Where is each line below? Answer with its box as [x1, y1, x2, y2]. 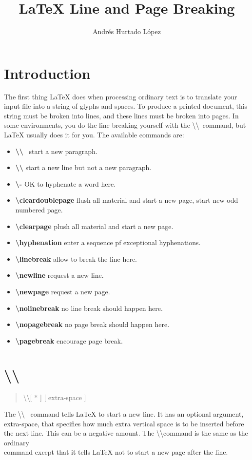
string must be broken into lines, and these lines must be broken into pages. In [4, 110, 239, 120]
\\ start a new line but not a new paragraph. [15, 162, 152, 172]
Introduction [4, 63, 91, 83]
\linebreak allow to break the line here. [15, 253, 137, 264]
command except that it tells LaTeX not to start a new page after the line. [4, 447, 228, 457]
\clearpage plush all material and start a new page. [15, 221, 174, 231]
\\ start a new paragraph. [15, 146, 97, 156]
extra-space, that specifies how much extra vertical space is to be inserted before [4, 418, 244, 428]
